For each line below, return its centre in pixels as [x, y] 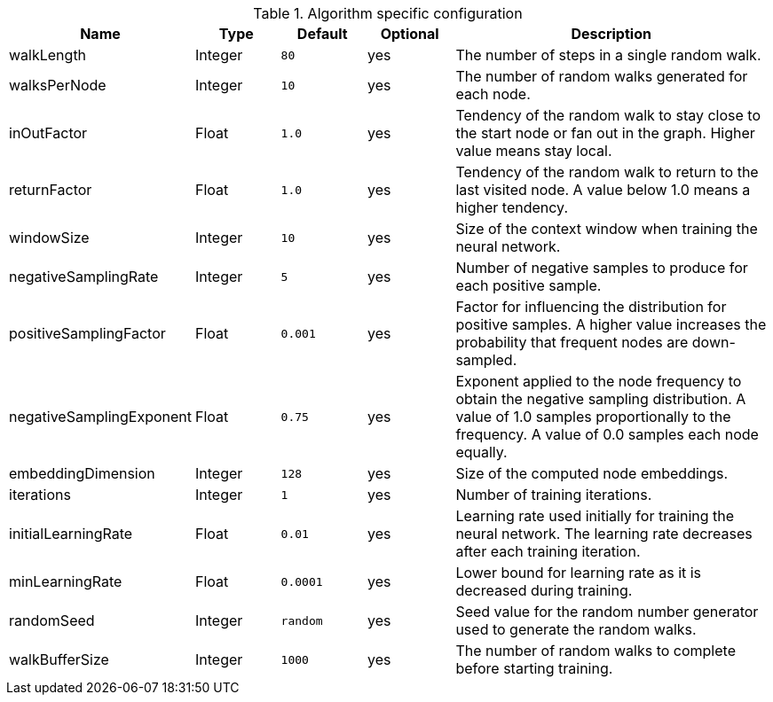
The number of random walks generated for [602, 76]
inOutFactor [48, 133]
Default [322, 34]
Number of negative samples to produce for [602, 268]
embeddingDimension [82, 473]
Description [611, 34]
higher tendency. [512, 207]
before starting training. [534, 668]
